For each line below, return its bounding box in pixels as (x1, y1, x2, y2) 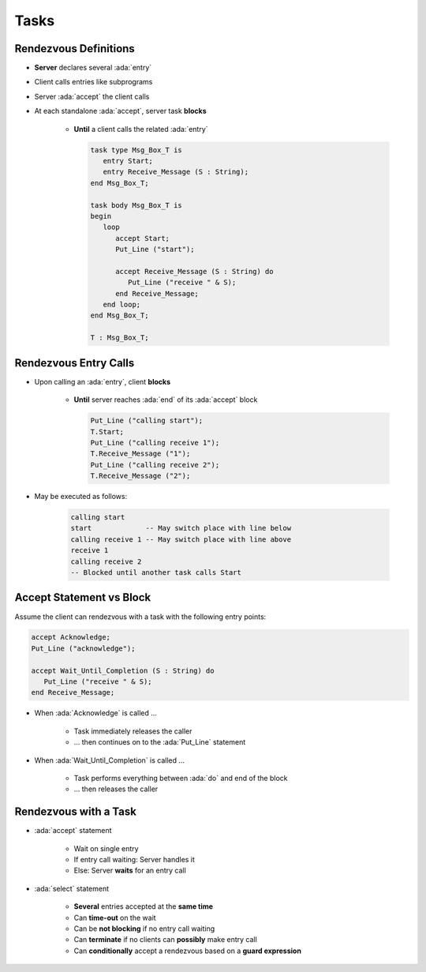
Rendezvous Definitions (14, 42, 136, 55)
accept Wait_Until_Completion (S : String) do (31, 666, 215, 675)
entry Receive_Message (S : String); (103, 167, 248, 177)
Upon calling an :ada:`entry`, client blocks (34, 377, 171, 386)
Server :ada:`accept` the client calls (34, 92, 150, 101)
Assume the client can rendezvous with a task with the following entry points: (14, 612, 267, 621)
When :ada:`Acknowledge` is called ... (34, 708, 158, 718)
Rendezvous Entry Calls (14, 356, 135, 370)
